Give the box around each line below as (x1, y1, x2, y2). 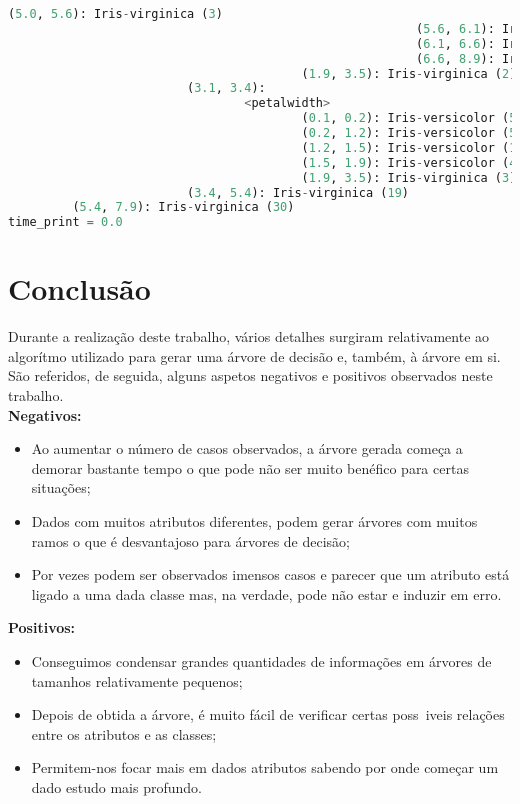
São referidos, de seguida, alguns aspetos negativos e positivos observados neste (8, 365, 493, 386)
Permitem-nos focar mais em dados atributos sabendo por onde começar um (31, 757, 499, 778)
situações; (31, 477, 91, 498)
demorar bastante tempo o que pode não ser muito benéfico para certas (31, 457, 469, 478)
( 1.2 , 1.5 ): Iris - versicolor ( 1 (301, 140, 517, 155)
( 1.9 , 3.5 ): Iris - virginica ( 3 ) (301, 170, 517, 185)
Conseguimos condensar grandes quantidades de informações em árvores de (31, 650, 492, 671)
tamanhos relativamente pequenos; (31, 670, 243, 691)
